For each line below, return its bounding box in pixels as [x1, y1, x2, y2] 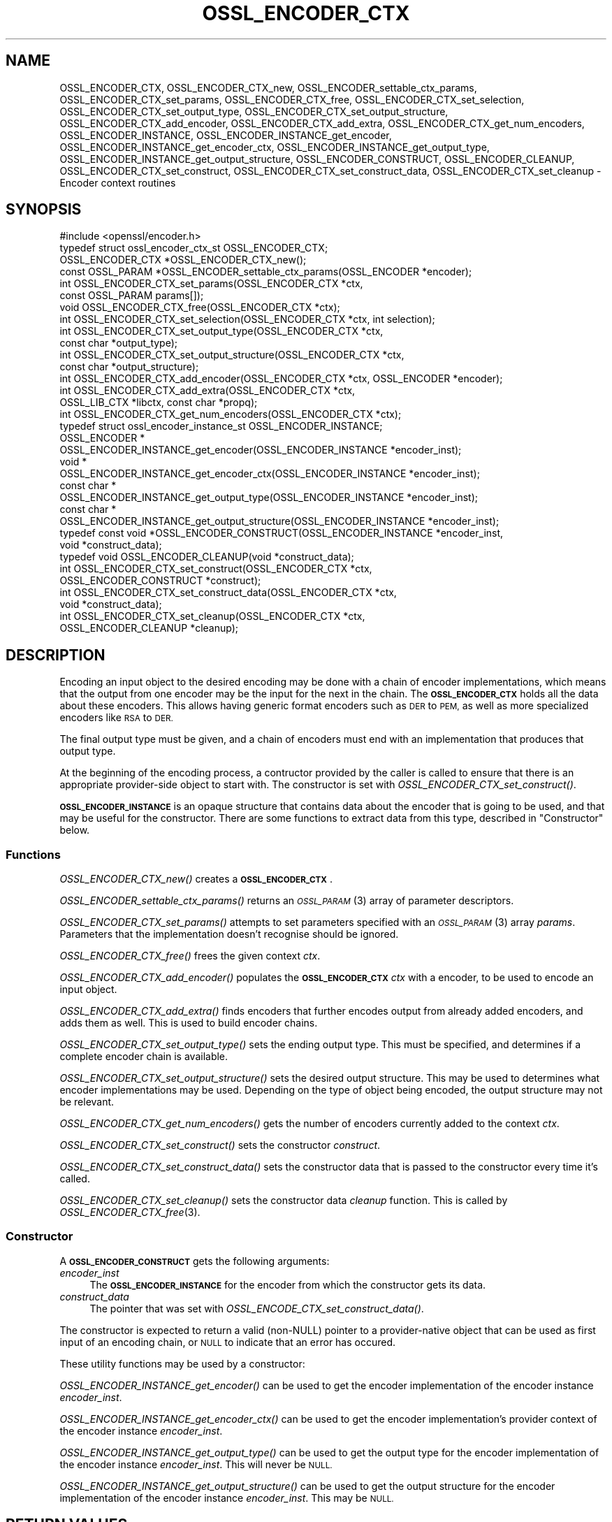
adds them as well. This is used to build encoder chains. [59, 1017, 318, 1029]
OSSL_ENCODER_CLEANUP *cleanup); [59, 622, 239, 635]
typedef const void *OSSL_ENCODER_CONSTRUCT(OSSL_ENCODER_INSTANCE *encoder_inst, [59, 527, 504, 539]
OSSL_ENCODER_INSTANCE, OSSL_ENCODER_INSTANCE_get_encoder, [59, 129, 392, 141]
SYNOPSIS [6, 201, 82, 219]
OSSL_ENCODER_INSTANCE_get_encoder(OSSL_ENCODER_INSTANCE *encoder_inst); [59, 444, 462, 456]
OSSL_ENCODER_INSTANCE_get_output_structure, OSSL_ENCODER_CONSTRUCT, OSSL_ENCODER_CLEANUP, [59, 152, 575, 165]
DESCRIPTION [6, 646, 105, 664]
